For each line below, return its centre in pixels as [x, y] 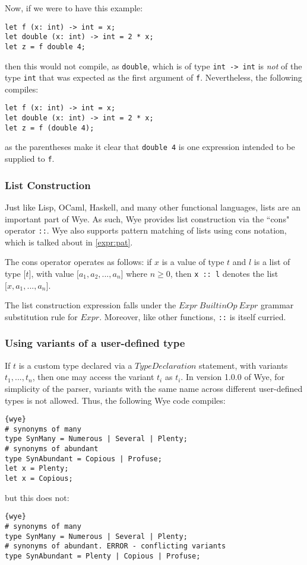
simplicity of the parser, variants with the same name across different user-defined [154, 388]
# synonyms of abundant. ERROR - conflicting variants [115, 546]
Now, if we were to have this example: [74, 8]
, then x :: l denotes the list [224, 273]
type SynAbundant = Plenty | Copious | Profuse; [103, 556]
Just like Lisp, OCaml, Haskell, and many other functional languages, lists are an [153, 207]
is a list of [272, 262]
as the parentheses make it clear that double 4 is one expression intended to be [150, 147]
